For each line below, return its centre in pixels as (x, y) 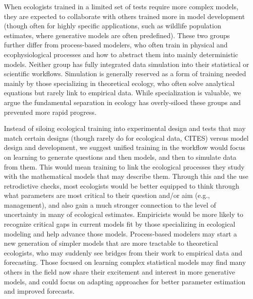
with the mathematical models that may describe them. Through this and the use (126, 176)
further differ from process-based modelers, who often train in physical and (116, 45)
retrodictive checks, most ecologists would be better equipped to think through (122, 185)
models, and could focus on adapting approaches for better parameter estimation (125, 281)
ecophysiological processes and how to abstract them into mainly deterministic (121, 54)
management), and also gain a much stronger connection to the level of (110, 204)
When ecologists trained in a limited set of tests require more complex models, (121, 6)
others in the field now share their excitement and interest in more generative (120, 272)
